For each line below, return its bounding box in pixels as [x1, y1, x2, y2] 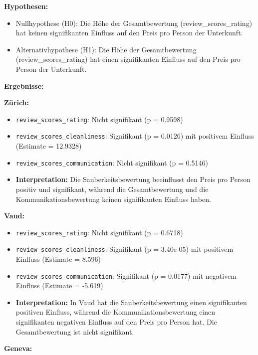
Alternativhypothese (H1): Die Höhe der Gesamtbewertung [15, 44, 197, 54]
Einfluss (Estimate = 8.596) [15, 254, 101, 264]
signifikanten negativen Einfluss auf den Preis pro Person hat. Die [15, 317, 217, 327]
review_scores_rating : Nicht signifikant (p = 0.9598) [15, 114, 183, 124]
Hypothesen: [4, 1, 48, 11]
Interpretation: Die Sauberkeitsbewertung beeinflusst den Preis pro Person [15, 174, 251, 184]
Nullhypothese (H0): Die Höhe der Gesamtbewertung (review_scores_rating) [15, 17, 253, 28]
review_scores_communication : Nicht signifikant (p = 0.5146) [15, 157, 208, 168]
